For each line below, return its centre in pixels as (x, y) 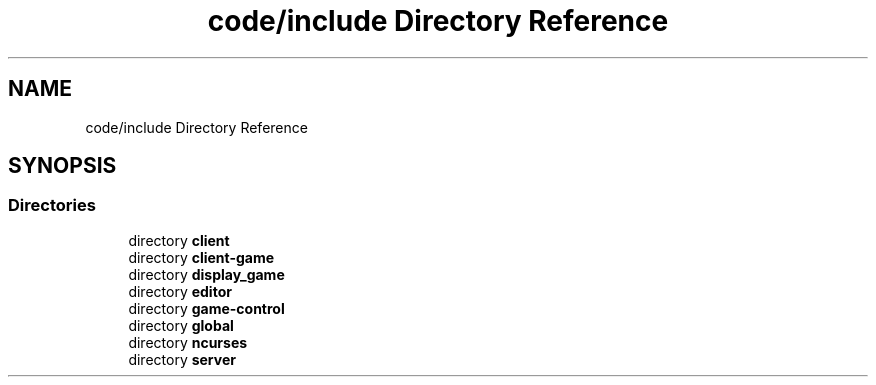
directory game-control (206, 308)
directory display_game (206, 274)
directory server (182, 359)
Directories (52, 205)
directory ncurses (188, 342)
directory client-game (201, 257)
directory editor (180, 291)
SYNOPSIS (62, 166)
